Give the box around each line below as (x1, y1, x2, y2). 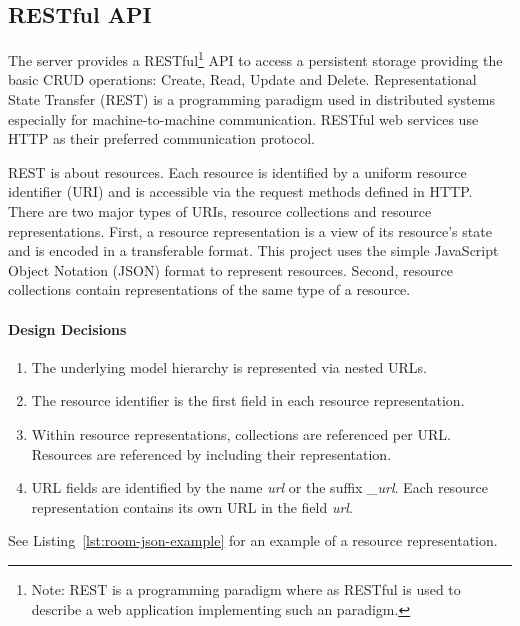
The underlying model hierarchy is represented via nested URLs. (31, 356, 428, 377)
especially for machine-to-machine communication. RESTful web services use (8, 108, 479, 129)
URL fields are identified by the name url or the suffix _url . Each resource (31, 477, 488, 498)
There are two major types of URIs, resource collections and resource (8, 201, 432, 222)
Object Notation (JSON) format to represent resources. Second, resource (8, 259, 453, 280)
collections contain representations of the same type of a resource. (8, 279, 411, 300)
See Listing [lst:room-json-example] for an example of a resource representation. (8, 530, 498, 551)
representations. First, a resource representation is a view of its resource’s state (8, 220, 492, 241)
